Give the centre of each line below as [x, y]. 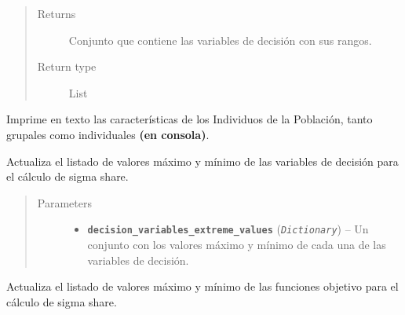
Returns [57, 13]
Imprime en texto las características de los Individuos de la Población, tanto [190, 119]
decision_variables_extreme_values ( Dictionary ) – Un [228, 229]
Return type [67, 66]
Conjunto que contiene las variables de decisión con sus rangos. [220, 40]
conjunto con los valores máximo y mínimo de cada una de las [237, 244]
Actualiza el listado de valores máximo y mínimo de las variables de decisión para [202, 161]
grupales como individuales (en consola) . [108, 134]
